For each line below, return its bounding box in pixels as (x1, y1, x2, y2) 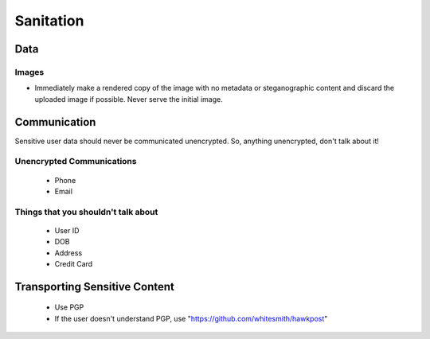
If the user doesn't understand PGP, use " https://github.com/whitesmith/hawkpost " (54, 314, 328, 323)
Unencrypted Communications (14, 156, 137, 167)
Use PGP (54, 302, 84, 312)
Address (54, 247, 83, 258)
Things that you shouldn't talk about (14, 206, 158, 217)
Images (14, 66, 45, 77)
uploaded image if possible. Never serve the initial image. (34, 94, 223, 103)
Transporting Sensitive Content (14, 279, 175, 294)
